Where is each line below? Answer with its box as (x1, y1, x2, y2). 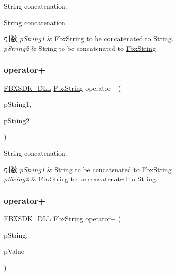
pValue (4, 246, 25, 256)
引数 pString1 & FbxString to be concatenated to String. (4, 33, 174, 44)
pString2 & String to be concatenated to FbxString (4, 43, 156, 53)
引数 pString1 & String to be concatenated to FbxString (4, 164, 172, 174)
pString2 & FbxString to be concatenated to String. (4, 174, 158, 184)
